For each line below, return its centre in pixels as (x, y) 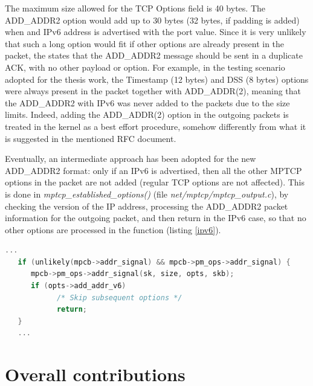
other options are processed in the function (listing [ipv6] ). (113, 229)
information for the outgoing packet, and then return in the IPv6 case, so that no (156, 218)
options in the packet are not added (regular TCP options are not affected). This (155, 182)
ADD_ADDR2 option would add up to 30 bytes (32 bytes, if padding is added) (152, 20)
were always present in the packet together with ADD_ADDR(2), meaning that (153, 91)
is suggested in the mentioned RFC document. (91, 138)
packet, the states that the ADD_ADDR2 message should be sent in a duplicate (154, 55)
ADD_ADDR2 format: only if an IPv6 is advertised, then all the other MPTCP (153, 170)
